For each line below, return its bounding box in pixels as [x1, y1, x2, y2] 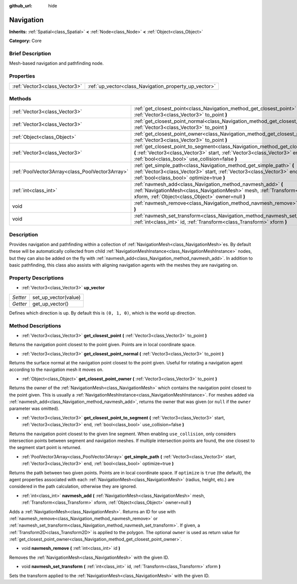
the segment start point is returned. [9, 445, 82, 450]
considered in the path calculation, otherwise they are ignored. [9, 484, 137, 490]
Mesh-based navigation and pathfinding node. [9, 60, 104, 66]
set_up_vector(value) [32, 294, 81, 301]
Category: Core [9, 38, 42, 44]
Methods [9, 95, 32, 102]
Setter [12, 294, 27, 301]
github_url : [9, 3, 32, 8]
